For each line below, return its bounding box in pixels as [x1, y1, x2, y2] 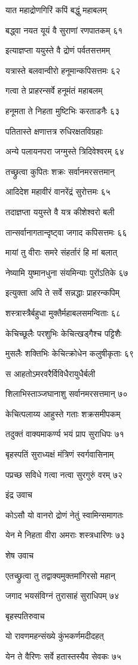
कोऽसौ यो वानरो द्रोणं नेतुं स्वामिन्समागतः [5, 508, 124, 521]
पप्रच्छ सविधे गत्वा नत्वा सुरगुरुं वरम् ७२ [5, 468, 122, 480]
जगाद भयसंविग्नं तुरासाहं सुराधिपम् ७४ [5, 589, 119, 602]
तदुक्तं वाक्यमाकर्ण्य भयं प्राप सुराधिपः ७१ [5, 427, 124, 440]
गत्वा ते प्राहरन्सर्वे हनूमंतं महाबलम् [5, 84, 103, 97]
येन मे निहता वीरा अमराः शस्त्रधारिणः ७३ [5, 529, 125, 541]
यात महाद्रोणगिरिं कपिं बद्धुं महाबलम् [5, 4, 107, 16]
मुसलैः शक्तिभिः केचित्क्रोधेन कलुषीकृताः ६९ [5, 347, 134, 360]
